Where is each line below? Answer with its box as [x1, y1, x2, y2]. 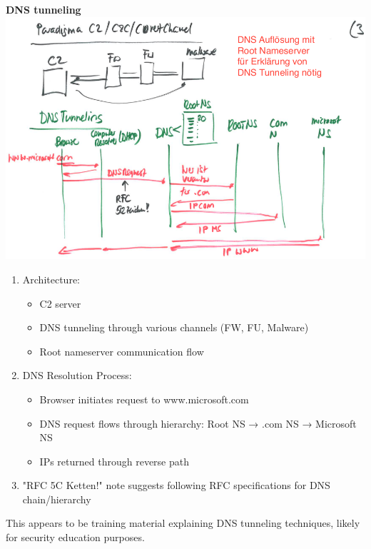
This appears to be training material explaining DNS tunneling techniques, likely [6, 515, 360, 530]
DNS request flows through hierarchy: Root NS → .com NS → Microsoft [39, 415, 357, 430]
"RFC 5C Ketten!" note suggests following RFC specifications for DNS [22, 478, 330, 493]
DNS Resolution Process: [22, 368, 132, 383]
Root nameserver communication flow [39, 343, 204, 358]
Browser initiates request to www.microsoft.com [39, 391, 249, 406]
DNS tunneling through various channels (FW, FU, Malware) [39, 320, 309, 335]
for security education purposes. [6, 530, 145, 545]
